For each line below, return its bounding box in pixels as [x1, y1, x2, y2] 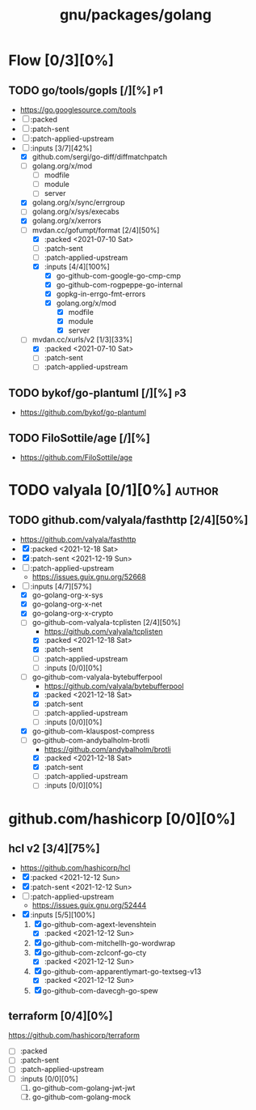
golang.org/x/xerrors [31, 216, 102, 226]
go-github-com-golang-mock [31, 1091, 132, 1102]
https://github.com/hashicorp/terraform [8, 1031, 140, 1040]
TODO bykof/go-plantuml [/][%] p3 [8, 386, 187, 400]
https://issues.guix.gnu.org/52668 [31, 572, 147, 582]
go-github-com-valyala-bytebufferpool [31, 672, 163, 682]
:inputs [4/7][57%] [30, 581, 92, 592]
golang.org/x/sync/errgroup [31, 198, 125, 207]
